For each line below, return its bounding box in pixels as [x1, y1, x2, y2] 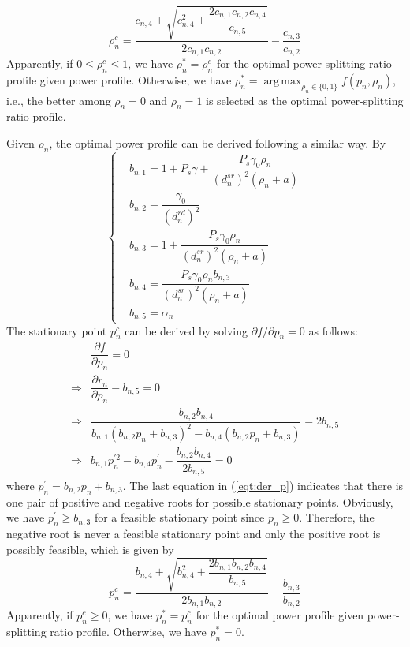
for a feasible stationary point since [94, 509, 265, 525]
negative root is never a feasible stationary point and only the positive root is [6, 525, 381, 542]
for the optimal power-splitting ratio [216, 55, 392, 72]
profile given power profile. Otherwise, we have [6, 71, 232, 88]
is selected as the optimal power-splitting [206, 92, 404, 108]
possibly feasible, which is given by [6, 540, 174, 557]
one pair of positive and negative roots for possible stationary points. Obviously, [6, 493, 393, 510]
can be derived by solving [125, 322, 248, 338]
